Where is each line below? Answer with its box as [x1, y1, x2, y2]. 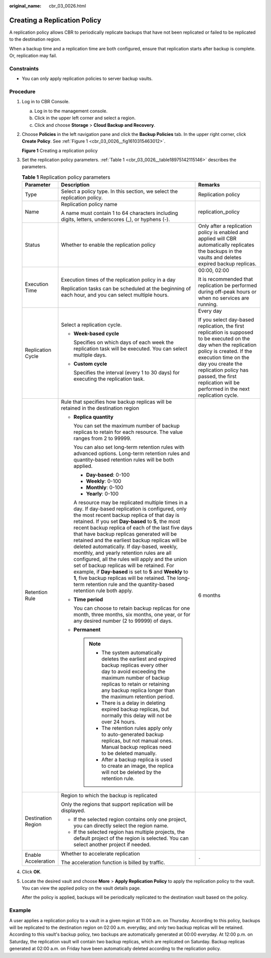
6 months [198, 592, 221, 599]
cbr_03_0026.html [49, 3, 86, 9]
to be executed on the [198, 335, 250, 342]
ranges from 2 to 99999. [73, 435, 131, 442]
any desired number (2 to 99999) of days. [73, 617, 173, 624]
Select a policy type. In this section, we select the [61, 188, 178, 195]
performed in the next [198, 386, 250, 393]
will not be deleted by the [101, 769, 162, 776]
